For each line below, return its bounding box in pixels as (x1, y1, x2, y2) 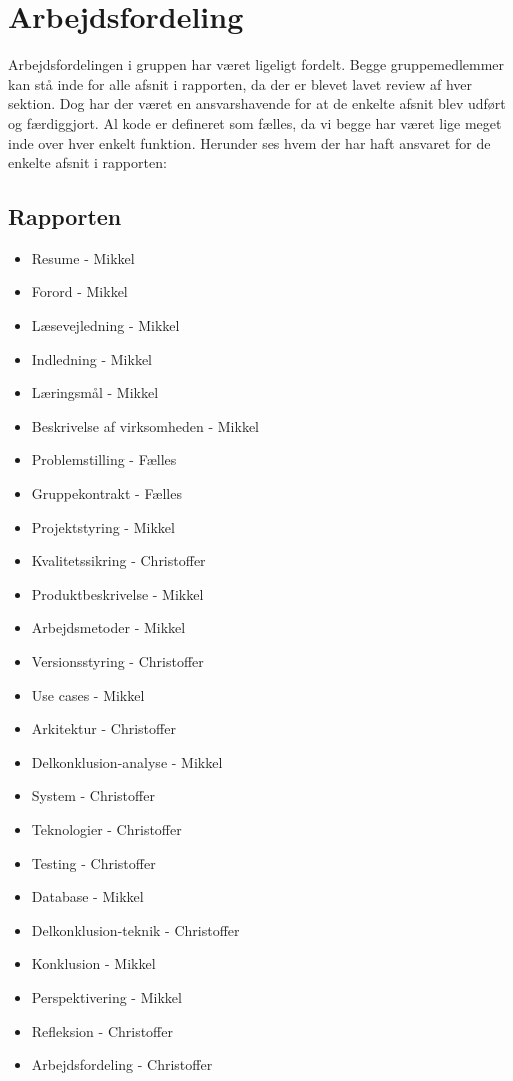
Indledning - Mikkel (31, 348, 152, 369)
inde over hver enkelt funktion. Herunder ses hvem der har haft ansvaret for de (8, 132, 491, 153)
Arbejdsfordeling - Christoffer (31, 1054, 213, 1075)
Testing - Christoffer (31, 852, 156, 873)
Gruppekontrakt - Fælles (31, 483, 182, 504)
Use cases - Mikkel (31, 684, 145, 705)
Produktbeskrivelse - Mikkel (31, 583, 204, 604)
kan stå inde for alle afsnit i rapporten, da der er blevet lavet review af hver (8, 73, 472, 94)
